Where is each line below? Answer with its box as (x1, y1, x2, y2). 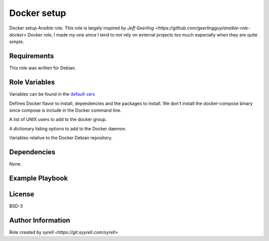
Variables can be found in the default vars (9, 91, 95, 97)
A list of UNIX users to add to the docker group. (9, 116, 107, 122)
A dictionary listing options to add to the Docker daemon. (9, 125, 127, 132)
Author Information (9, 216, 71, 225)
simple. (9, 39, 24, 45)
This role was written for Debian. (9, 65, 77, 71)
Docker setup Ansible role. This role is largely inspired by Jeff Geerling (9, 25, 154, 31)
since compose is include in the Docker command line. (9, 107, 122, 113)
